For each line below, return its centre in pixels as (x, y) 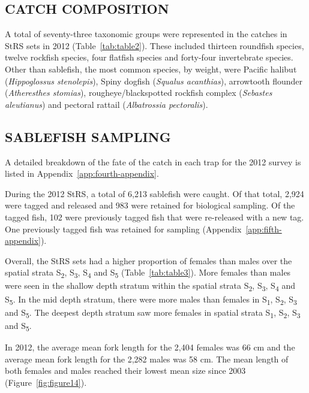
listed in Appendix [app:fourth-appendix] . (82, 173)
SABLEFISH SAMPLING (88, 136)
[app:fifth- (264, 229)
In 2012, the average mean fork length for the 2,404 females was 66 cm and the (150, 347)
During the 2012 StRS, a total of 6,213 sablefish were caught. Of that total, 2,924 (154, 193)
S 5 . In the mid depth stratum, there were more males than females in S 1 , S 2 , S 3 (151, 300)
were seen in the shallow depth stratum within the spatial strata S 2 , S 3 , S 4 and (150, 286)
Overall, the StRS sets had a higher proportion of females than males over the (148, 260)
